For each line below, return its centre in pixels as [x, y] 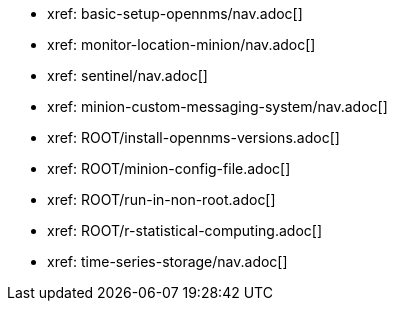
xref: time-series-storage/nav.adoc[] [167, 261]
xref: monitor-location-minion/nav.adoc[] [181, 44]
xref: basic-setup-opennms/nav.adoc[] [175, 13]
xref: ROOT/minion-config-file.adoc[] [169, 168]
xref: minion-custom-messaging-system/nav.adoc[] [217, 106]
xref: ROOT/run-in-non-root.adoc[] [161, 199]
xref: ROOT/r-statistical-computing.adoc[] [184, 230]
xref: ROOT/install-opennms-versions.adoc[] [193, 137]
